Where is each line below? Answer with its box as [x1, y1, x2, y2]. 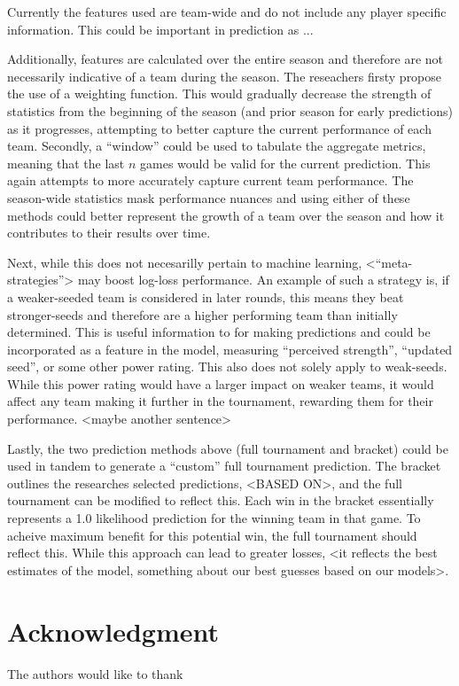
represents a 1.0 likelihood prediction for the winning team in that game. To [7, 509, 421, 527]
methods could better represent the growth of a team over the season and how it [7, 206, 445, 224]
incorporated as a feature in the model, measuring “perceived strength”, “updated [7, 339, 453, 358]
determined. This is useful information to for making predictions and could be [7, 323, 431, 341]
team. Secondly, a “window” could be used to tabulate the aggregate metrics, [7, 136, 426, 155]
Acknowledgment [7, 612, 219, 649]
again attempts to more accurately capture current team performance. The [7, 171, 414, 190]
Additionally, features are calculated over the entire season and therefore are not [7, 50, 444, 68]
